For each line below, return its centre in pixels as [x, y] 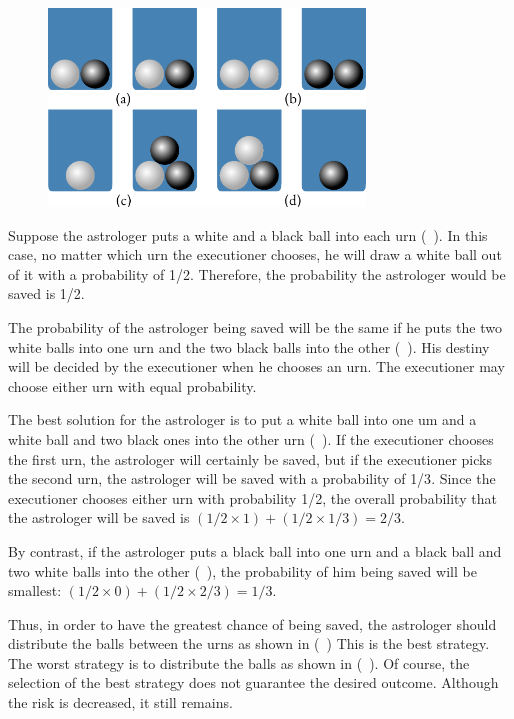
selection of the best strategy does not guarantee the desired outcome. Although [253, 682]
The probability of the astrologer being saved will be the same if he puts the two [255, 326]
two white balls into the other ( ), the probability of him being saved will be [242, 570]
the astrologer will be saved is [99, 517]
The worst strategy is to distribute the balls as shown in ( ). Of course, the [239, 662]
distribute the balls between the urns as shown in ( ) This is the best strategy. [249, 643]
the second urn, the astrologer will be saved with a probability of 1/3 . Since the [252, 478]
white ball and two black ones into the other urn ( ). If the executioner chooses [251, 438]
